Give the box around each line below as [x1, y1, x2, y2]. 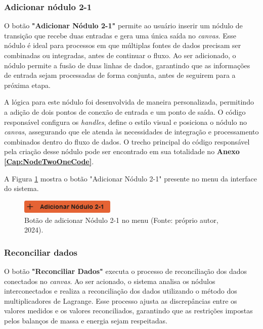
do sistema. [4, 183, 39, 194]
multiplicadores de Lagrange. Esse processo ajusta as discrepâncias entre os [4, 295, 237, 306]
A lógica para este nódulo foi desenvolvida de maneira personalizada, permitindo [4, 97, 254, 107]
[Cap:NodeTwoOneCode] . [4, 156, 94, 166]
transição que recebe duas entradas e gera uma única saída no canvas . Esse [4, 30, 236, 40]
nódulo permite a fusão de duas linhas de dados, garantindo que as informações [4, 60, 250, 70]
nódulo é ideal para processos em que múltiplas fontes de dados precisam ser [4, 40, 241, 51]
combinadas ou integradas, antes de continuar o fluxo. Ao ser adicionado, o [4, 50, 236, 60]
